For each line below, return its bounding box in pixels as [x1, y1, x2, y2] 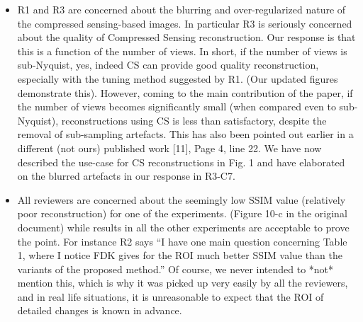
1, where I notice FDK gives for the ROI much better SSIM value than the [17, 248, 342, 263]
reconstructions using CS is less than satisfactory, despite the [61, 113, 327, 127]
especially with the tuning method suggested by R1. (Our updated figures [17, 71, 338, 86]
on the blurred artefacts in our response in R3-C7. [17, 168, 235, 183]
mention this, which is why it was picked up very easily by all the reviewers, [17, 275, 348, 290]
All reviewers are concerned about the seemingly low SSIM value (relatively [17, 192, 346, 207]
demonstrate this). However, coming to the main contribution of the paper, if [17, 85, 353, 100]
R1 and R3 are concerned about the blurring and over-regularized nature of [17, 2, 346, 16]
